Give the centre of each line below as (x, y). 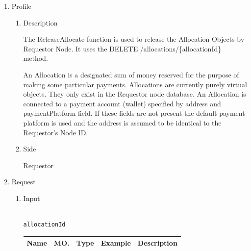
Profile (21, 6)
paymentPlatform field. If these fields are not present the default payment (134, 113)
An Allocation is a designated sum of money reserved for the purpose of (131, 74)
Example (116, 243)
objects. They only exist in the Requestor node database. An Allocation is (135, 94)
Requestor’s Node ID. (56, 132)
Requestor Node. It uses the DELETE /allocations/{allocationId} (122, 48)
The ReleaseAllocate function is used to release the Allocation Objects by (134, 39)
